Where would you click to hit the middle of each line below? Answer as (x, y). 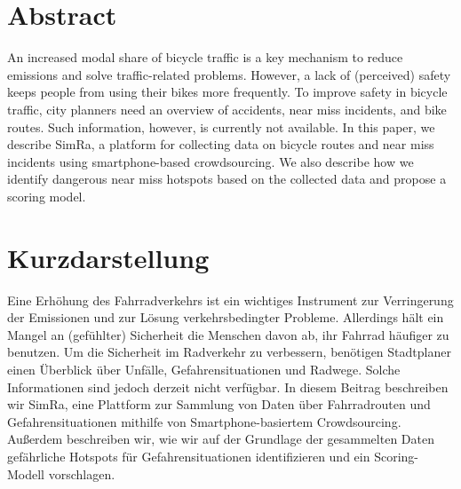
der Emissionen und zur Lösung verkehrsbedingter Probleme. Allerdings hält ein (226, 317)
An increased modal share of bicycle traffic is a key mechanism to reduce (205, 57)
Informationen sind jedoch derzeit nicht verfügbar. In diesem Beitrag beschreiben (228, 386)
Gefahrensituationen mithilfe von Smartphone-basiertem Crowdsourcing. (204, 421)
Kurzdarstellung (108, 257)
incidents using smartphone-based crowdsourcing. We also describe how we (211, 161)
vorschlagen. (82, 473)
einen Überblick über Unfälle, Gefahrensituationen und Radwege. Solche (204, 369)
